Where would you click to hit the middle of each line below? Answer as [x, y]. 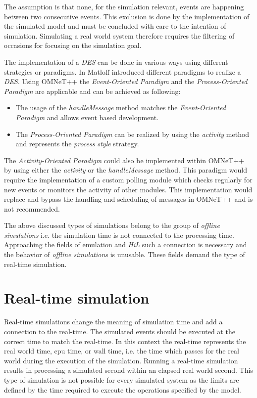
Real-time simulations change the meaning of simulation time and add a [113, 322]
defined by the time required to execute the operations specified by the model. [123, 389]
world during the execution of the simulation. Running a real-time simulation [121, 360]
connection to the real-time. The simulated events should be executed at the [120, 331]
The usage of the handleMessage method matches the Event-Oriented [121, 108]
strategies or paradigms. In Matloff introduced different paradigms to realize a [123, 71]
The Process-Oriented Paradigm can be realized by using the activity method [132, 134]
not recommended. [32, 208]
